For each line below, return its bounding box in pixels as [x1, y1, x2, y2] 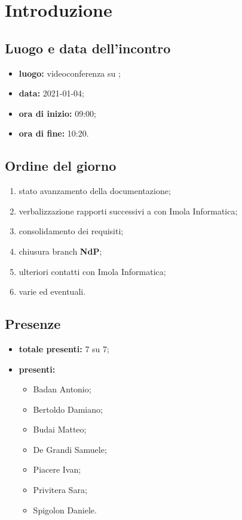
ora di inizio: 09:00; [19, 107, 96, 119]
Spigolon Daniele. [33, 503, 97, 516]
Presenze [5, 315, 61, 333]
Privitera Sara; [33, 483, 87, 496]
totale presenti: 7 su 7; [19, 342, 109, 355]
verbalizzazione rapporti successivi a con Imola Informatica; [19, 204, 238, 217]
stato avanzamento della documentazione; [19, 185, 171, 197]
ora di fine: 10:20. [19, 127, 89, 140]
